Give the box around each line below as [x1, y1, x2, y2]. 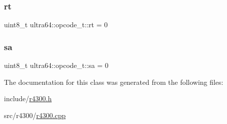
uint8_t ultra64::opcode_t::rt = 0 [4, 19, 108, 30]
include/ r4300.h [4, 93, 52, 104]
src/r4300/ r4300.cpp [4, 110, 66, 120]
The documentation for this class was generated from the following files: [4, 76, 224, 87]
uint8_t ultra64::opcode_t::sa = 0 [4, 60, 109, 70]
